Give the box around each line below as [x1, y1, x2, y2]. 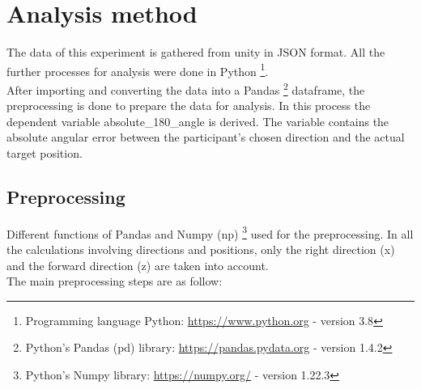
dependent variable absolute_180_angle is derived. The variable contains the [6, 112, 389, 129]
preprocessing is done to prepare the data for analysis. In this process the [6, 97, 371, 114]
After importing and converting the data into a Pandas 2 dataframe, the [6, 78, 365, 98]
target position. [6, 145, 83, 161]
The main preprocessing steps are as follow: [6, 273, 223, 290]
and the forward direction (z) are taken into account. [6, 256, 269, 273]
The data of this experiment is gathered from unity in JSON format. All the [6, 44, 385, 61]
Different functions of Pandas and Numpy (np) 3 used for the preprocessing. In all [6, 222, 414, 242]
